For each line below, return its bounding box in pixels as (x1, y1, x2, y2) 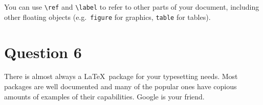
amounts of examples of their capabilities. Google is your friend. (4, 91, 205, 101)
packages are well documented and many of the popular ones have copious (4, 81, 237, 92)
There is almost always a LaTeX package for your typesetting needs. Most (4, 71, 238, 82)
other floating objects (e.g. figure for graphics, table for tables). (4, 11, 211, 22)
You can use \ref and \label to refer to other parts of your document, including (4, 2, 259, 12)
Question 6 (4, 41, 82, 62)
